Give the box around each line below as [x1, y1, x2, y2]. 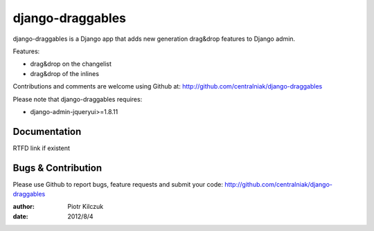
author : [12, 203, 35, 211]
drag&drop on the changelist [30, 59, 112, 68]
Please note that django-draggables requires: [12, 95, 143, 103]
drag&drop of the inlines [30, 69, 100, 77]
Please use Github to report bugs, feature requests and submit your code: [12, 180, 223, 188]
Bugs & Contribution [12, 162, 103, 174]
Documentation [12, 125, 82, 138]
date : [12, 212, 28, 221]
